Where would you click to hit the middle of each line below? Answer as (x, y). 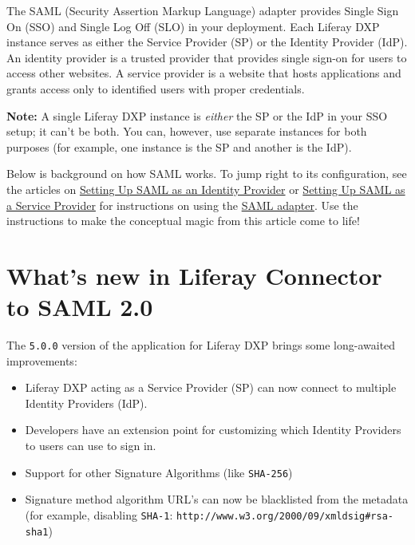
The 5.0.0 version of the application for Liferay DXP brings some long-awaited (201, 345)
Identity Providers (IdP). (86, 403)
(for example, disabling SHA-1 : (99, 514)
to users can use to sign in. (91, 446)
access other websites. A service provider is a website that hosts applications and (204, 73)
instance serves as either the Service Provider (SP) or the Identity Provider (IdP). (207, 42)
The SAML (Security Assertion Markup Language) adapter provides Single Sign (203, 10)
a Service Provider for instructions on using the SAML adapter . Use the (182, 205)
